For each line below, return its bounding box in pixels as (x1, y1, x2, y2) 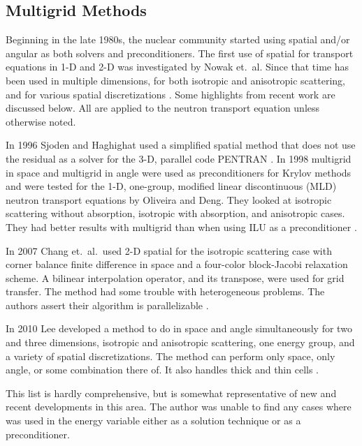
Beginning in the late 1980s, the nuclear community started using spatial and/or (6, 32, 350, 47)
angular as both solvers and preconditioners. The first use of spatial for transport (6, 45, 354, 60)
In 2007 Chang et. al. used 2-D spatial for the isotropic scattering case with (6, 243, 332, 258)
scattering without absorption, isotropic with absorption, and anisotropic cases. (6, 206, 345, 221)
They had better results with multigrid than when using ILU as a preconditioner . (6, 219, 357, 234)
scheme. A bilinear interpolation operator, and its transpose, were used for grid (6, 270, 345, 285)
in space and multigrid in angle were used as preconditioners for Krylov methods (6, 165, 352, 179)
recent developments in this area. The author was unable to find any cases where (6, 399, 352, 414)
